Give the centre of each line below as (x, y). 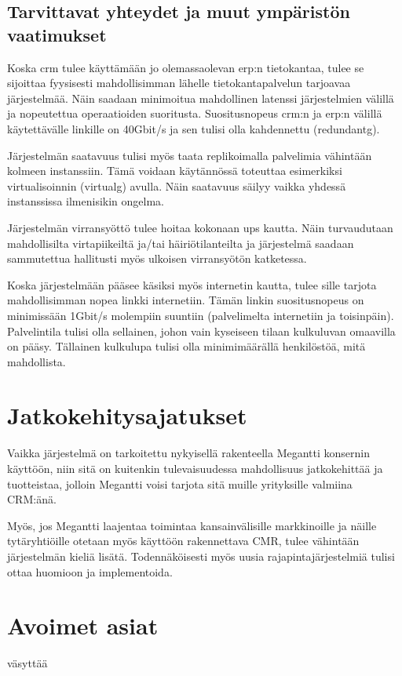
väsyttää (27, 663)
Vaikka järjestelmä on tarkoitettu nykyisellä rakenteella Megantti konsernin (189, 453)
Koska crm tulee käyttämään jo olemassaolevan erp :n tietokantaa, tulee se (186, 67)
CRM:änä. (32, 499)
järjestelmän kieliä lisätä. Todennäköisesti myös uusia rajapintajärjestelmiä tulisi (201, 556)
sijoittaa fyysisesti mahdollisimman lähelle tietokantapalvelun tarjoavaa (179, 83)
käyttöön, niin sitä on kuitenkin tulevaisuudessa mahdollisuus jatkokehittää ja (195, 468)
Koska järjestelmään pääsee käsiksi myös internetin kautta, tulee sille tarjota (192, 284)
